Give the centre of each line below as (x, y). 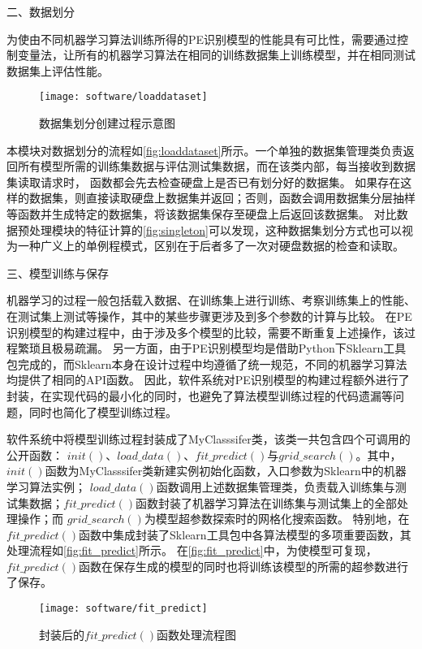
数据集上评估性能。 (58, 70)
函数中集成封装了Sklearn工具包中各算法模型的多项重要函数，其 (245, 534)
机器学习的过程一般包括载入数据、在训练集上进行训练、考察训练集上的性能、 (211, 300)
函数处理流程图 (197, 634)
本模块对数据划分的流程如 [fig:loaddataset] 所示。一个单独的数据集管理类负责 (205, 150)
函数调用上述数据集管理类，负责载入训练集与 (276, 486)
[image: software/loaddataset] (123, 97)
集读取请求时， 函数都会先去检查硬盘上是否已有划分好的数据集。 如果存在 (204, 182)
